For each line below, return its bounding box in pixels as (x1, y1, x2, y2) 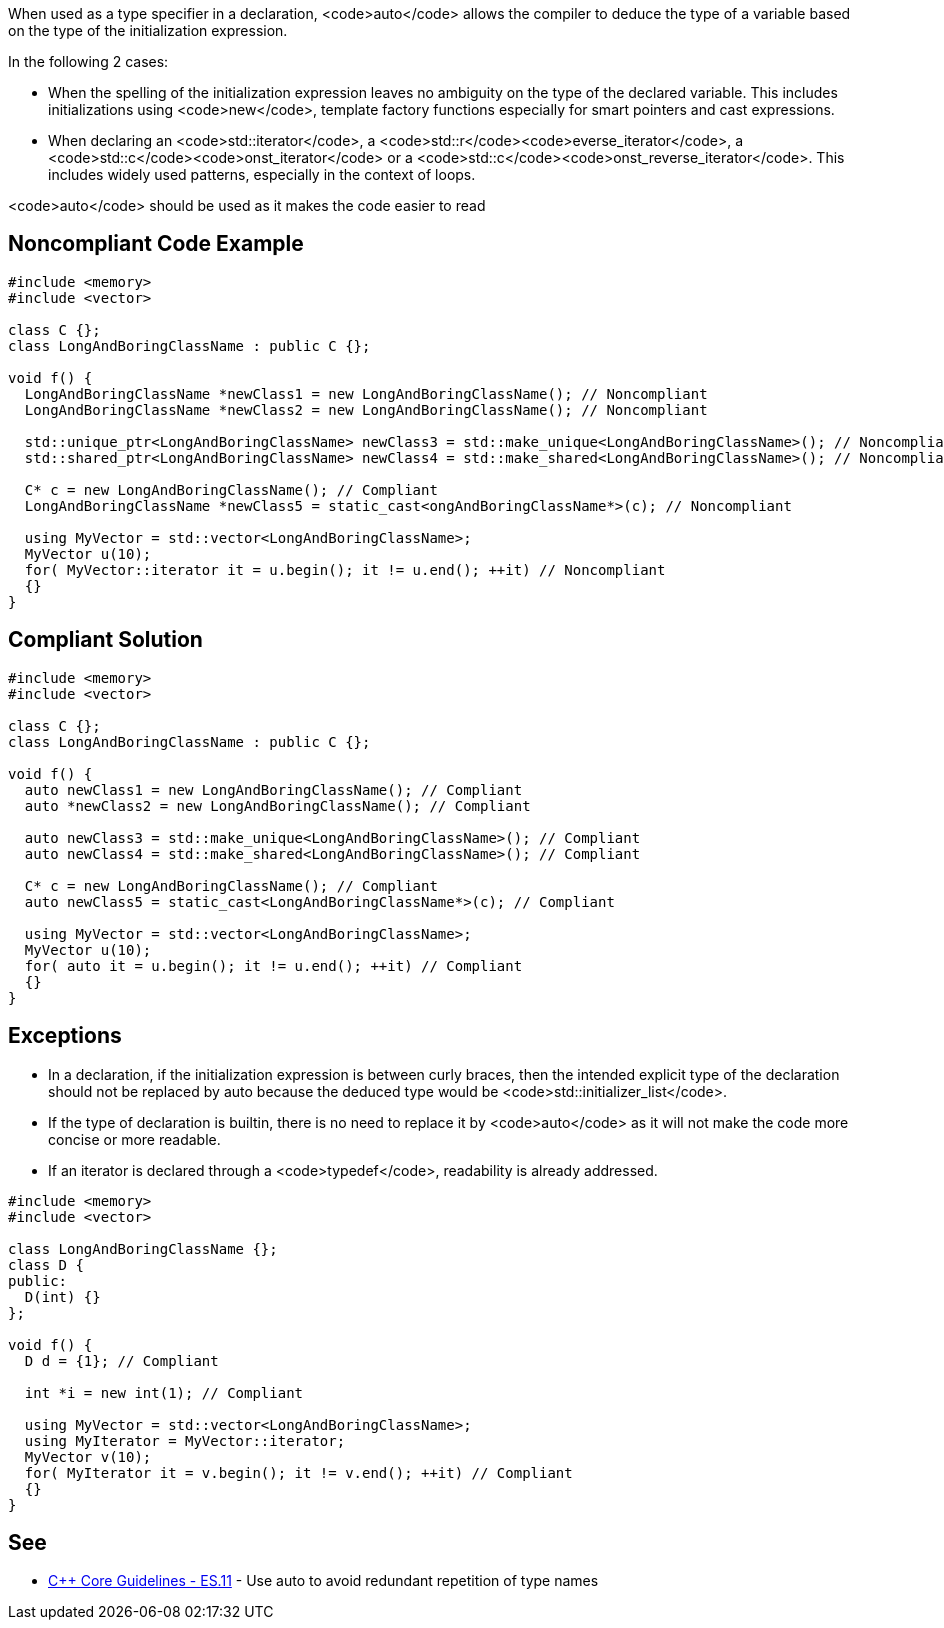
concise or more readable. (48, 1130, 221, 1148)
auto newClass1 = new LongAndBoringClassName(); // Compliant (24, 781, 523, 798)
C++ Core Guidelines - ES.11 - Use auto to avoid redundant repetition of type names (48, 1572, 599, 1590)
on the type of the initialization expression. (8, 22, 288, 39)
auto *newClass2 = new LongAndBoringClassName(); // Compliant (24, 797, 531, 814)
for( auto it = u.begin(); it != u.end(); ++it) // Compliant (24, 957, 523, 974)
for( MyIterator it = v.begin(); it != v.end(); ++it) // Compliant (24, 1464, 573, 1481)
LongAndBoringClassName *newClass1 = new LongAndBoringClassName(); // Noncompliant (24, 385, 708, 402)
